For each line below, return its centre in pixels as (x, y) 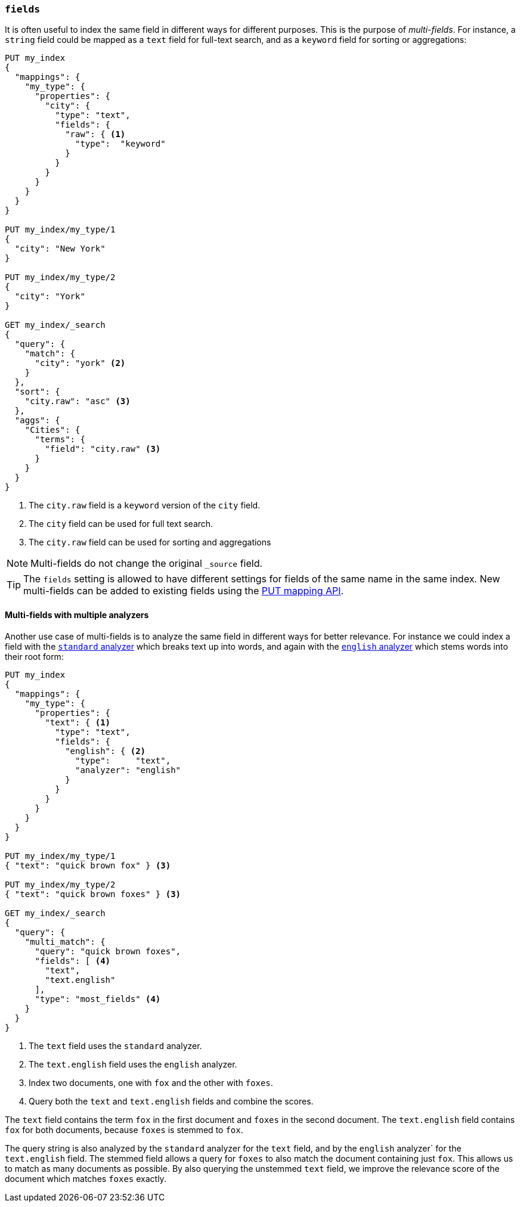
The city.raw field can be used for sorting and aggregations (150, 542)
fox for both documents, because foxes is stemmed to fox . (124, 1130)
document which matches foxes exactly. (86, 1178)
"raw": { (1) (95, 134)
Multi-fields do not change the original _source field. (147, 564)
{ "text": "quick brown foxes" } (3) (93, 894)
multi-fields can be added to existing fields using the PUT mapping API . (184, 591)
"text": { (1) (78, 722)
